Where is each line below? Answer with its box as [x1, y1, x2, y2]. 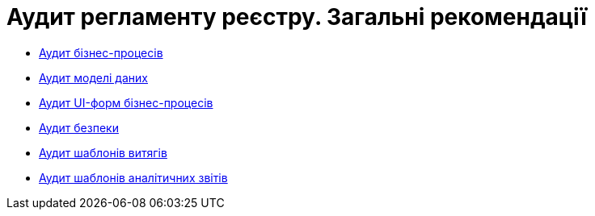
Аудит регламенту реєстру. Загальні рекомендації [6, 3, 587, 31]
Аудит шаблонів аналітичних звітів [39, 170, 228, 185]
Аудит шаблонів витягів [39, 145, 167, 160]
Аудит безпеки [39, 120, 119, 135]
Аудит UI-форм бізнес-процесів [39, 95, 213, 110]
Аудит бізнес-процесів [39, 45, 163, 60]
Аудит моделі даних [39, 70, 148, 85]
